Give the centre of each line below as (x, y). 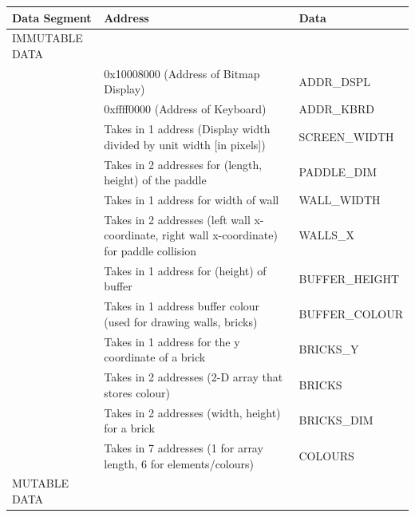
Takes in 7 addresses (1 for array (184, 448)
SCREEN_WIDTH (346, 136)
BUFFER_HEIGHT (349, 278)
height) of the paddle (155, 180)
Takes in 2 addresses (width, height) (192, 412)
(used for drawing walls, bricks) (181, 321)
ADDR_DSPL (334, 81)
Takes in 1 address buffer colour (182, 306)
